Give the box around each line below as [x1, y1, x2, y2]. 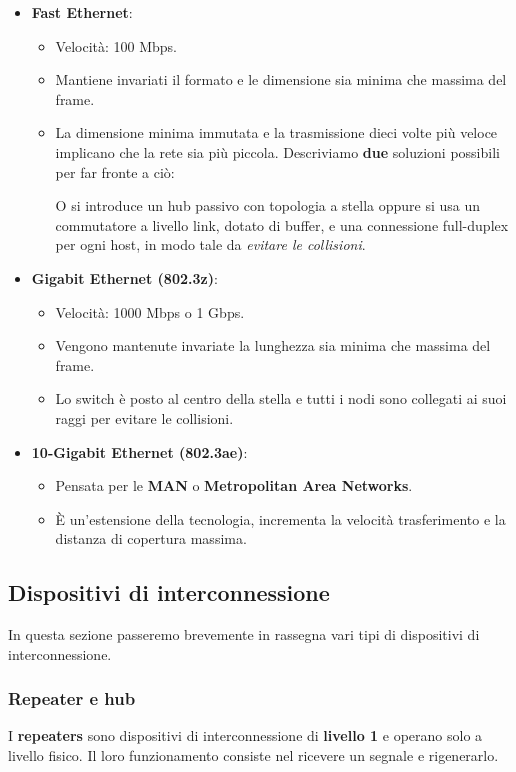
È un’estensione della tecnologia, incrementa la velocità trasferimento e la [55, 508, 506, 529]
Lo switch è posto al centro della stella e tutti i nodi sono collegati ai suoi [55, 388, 507, 409]
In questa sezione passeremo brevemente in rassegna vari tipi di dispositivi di [8, 624, 480, 645]
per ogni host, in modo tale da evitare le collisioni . [55, 234, 366, 255]
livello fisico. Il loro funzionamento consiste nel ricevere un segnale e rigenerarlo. [8, 745, 499, 766]
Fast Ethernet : [31, 2, 133, 22]
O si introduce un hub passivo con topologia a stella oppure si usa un [55, 195, 481, 216]
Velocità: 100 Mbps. [55, 35, 178, 56]
